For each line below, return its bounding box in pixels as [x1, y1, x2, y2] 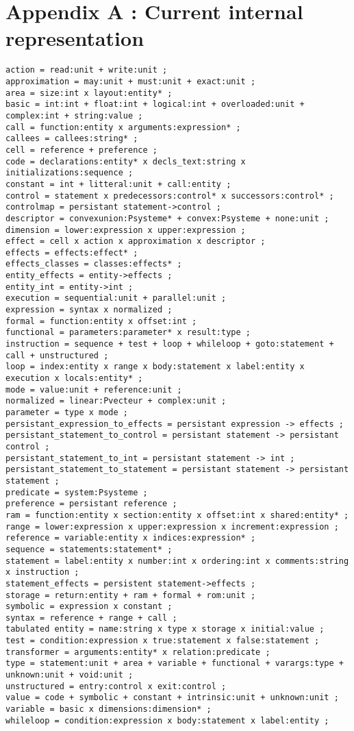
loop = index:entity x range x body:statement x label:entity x [5, 362, 305, 372]
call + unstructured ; [5, 350, 109, 360]
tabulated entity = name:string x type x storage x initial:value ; [5, 624, 325, 634]
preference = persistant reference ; [5, 499, 177, 509]
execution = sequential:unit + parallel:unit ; [5, 293, 227, 303]
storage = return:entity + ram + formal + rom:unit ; [5, 590, 256, 600]
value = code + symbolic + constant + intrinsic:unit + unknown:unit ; [5, 693, 339, 703]
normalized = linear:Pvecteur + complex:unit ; [5, 396, 227, 406]
